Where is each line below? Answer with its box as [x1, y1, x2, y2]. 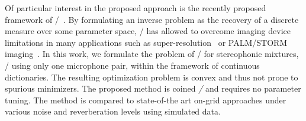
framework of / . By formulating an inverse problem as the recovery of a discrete [5, 13, 299, 25]
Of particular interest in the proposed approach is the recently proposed [5, 2, 266, 14]
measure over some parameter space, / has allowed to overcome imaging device [5, 25, 291, 37]
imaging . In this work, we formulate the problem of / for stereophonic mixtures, [5, 48, 299, 60]
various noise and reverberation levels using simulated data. [5, 105, 221, 117]
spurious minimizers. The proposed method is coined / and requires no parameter [5, 82, 301, 95]
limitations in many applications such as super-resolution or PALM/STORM [5, 36, 288, 48]
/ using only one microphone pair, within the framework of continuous [5, 59, 260, 71]
